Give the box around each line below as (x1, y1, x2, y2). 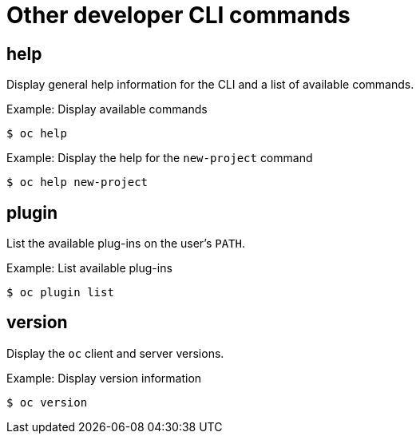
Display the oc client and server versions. (6, 346, 224, 360)
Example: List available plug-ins (6, 261, 172, 275)
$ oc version (6, 395, 88, 409)
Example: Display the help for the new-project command (6, 151, 313, 165)
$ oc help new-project (6, 176, 149, 189)
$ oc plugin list (6, 286, 114, 299)
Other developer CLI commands (6, 2, 351, 29)
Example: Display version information (6, 371, 202, 385)
